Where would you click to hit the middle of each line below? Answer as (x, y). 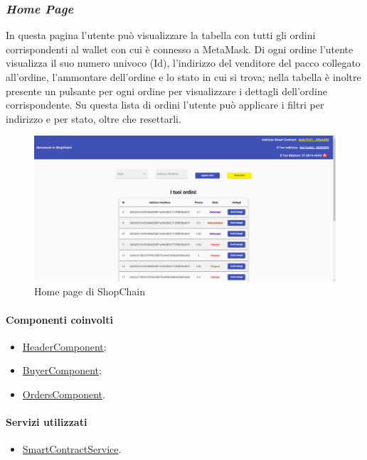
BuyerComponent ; (62, 370)
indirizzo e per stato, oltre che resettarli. (94, 118)
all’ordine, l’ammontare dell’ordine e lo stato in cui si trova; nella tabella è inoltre (183, 77)
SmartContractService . (72, 449)
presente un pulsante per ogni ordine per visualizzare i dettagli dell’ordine (167, 91)
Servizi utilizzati (47, 422)
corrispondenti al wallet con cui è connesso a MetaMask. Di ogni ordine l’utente (180, 49)
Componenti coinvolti (59, 319)
